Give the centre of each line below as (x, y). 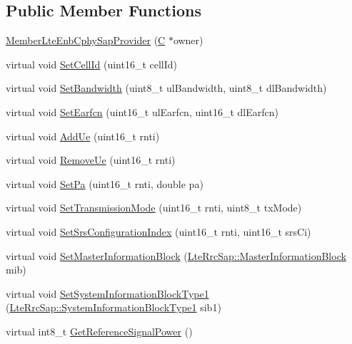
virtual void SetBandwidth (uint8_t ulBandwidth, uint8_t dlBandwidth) (166, 88)
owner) (188, 40)
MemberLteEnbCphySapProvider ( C (86, 40)
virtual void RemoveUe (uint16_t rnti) (91, 160)
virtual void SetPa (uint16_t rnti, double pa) (105, 183)
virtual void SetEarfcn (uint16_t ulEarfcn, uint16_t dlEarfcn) (142, 111)
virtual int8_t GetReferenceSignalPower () (99, 331)
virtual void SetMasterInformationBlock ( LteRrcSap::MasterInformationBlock (176, 255)
